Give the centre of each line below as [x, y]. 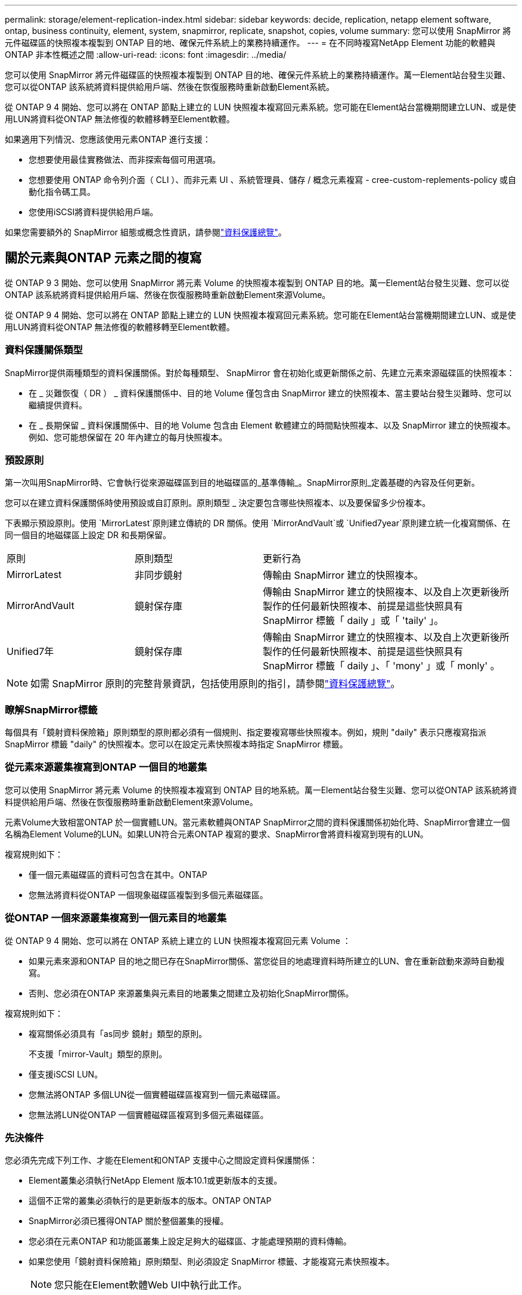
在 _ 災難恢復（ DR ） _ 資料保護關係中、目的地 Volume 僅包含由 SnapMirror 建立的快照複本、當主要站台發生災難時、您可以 [270, 393]
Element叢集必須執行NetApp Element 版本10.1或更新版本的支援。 [156, 1181]
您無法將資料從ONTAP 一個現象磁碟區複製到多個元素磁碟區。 [148, 895]
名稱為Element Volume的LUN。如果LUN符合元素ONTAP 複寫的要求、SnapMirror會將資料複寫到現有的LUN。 [217, 834]
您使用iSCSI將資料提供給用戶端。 [94, 212]
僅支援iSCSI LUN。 [66, 1074]
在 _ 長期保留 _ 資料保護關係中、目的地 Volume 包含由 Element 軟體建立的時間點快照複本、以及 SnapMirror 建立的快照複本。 [272, 425]
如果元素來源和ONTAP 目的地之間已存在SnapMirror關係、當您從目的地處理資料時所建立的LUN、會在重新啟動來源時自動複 [267, 961]
